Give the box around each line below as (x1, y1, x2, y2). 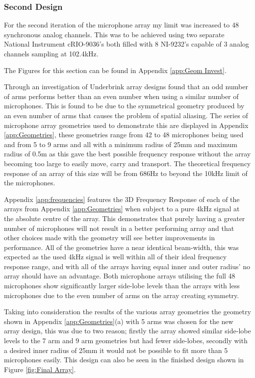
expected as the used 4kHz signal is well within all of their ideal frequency (4, 252, 227, 262)
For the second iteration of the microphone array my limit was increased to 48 (4, 20, 239, 30)
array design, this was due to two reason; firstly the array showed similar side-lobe (4, 326, 251, 336)
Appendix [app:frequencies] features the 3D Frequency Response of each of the (4, 194, 240, 204)
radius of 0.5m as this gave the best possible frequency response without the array (4, 149, 251, 159)
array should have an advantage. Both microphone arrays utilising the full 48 (4, 271, 235, 281)
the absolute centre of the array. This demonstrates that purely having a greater (4, 213, 245, 223)
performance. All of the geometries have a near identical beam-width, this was (4, 242, 239, 252)
